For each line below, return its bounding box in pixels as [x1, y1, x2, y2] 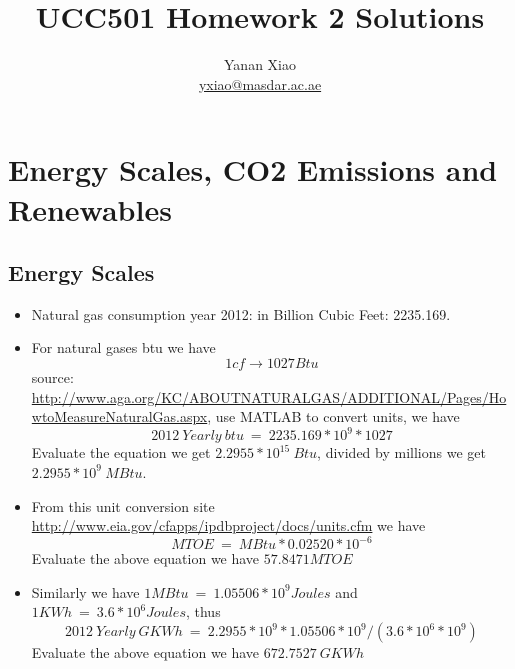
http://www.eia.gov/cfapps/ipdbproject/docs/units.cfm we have [31, 515, 426, 536]
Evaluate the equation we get [31, 442, 211, 463]
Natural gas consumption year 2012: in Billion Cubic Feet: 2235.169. [31, 303, 451, 324]
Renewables [8, 188, 172, 229]
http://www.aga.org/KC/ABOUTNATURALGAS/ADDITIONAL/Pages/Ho [31, 386, 507, 407]
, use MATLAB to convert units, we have [207, 406, 460, 427]
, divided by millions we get [317, 442, 486, 463]
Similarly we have [31, 581, 140, 602]
